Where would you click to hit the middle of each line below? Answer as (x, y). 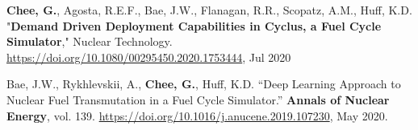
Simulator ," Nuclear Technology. (90, 41)
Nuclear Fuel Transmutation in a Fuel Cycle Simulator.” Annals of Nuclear (198, 99)
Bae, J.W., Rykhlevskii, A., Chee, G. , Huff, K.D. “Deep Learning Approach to (204, 84)
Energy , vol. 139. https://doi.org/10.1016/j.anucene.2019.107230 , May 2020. (197, 115)
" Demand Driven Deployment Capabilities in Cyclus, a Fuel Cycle (194, 25)
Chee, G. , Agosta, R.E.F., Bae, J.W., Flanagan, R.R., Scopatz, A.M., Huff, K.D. (209, 10)
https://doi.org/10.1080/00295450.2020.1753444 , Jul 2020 (149, 57)
